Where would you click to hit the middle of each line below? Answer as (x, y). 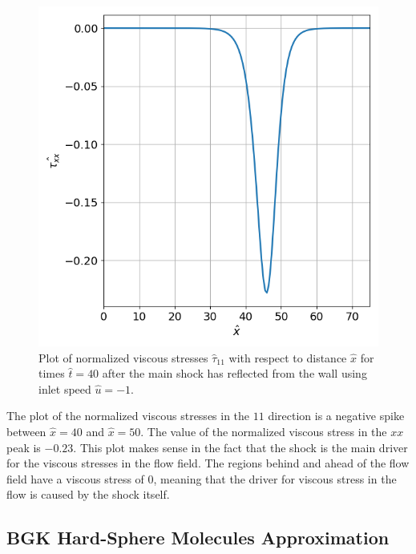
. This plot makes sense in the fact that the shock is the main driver (240, 447)
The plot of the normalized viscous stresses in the (128, 416)
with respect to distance (288, 357)
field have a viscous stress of (75, 478)
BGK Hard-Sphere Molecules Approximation (198, 538)
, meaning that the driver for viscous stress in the (275, 478)
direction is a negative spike (336, 416)
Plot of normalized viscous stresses (123, 357)
